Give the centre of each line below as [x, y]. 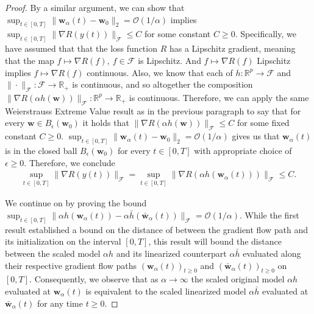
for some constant [178, 34]
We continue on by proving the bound [76, 203]
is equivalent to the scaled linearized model [166, 291]
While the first [272, 215]
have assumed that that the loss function [81, 48]
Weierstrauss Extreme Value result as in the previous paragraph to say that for [153, 110]
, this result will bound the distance [215, 241]
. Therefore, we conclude [70, 162]
